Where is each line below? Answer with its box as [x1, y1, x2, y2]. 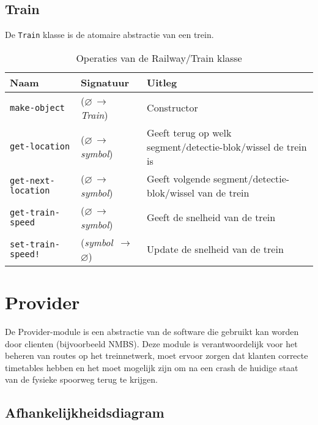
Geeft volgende [147, 171, 210, 186]
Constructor [147, 100, 198, 115]
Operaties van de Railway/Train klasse [76, 50, 242, 65]
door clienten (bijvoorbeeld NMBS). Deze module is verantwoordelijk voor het [5, 337, 298, 350]
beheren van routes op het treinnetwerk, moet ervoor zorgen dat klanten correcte [5, 349, 308, 362]
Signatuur [81, 75, 129, 89]
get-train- [10, 207, 60, 217]
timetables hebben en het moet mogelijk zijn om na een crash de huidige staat [5, 361, 298, 374]
